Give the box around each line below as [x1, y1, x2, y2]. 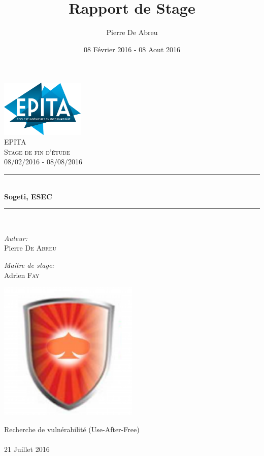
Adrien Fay [4, 269, 40, 280]
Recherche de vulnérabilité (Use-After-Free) [4, 424, 140, 434]
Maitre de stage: [4, 259, 54, 270]
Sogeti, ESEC [4, 191, 52, 201]
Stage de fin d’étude [4, 146, 70, 157]
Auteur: [4, 232, 28, 243]
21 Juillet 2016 [4, 443, 50, 454]
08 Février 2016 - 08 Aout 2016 [83, 44, 181, 54]
